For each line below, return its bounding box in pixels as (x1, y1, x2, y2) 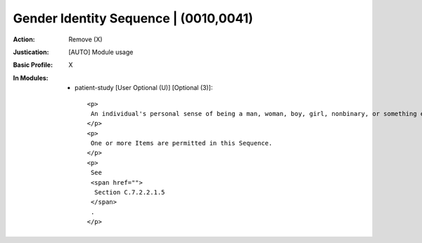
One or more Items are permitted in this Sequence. (90, 139, 273, 147)
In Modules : (13, 74, 49, 82)
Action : (13, 35, 35, 44)
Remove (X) (68, 35, 103, 44)
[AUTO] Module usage (68, 48, 134, 56)
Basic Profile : (13, 60, 53, 70)
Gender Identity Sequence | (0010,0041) (13, 11, 253, 26)
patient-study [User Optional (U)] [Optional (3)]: (75, 84, 213, 92)
